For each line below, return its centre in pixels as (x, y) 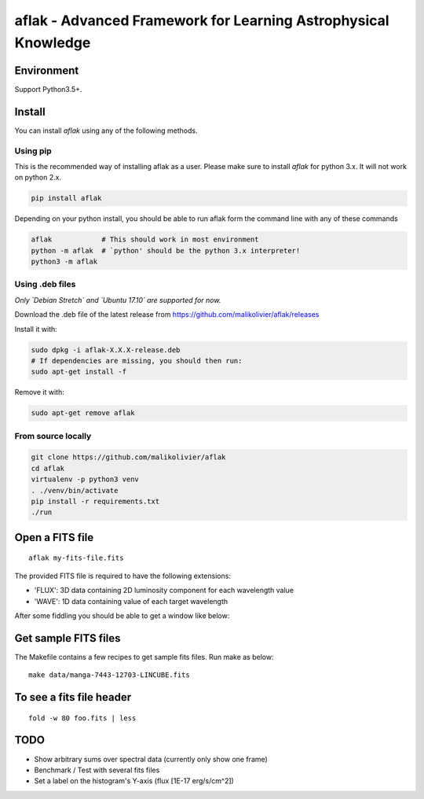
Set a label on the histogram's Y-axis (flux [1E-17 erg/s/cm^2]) (134, 781)
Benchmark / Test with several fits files (97, 770)
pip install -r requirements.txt (95, 501)
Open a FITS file (54, 538)
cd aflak (48, 468)
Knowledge (53, 42)
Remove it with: (39, 392)
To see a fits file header (73, 697)
